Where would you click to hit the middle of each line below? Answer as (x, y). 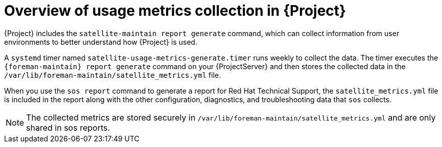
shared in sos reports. (68, 127)
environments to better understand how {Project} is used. (101, 42)
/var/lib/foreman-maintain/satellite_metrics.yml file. (113, 75)
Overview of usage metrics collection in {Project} (175, 11)
